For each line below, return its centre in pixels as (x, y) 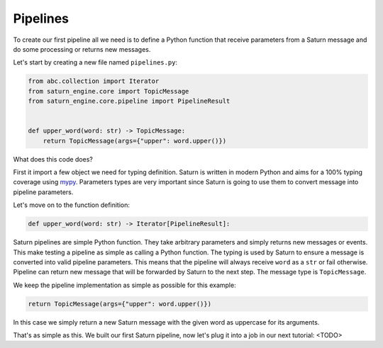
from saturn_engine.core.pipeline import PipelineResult (129, 101)
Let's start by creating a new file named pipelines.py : (95, 62)
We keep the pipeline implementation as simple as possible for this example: (125, 285)
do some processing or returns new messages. (82, 49)
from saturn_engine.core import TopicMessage (109, 91)
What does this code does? (53, 159)
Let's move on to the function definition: (72, 205)
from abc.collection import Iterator (94, 81)
